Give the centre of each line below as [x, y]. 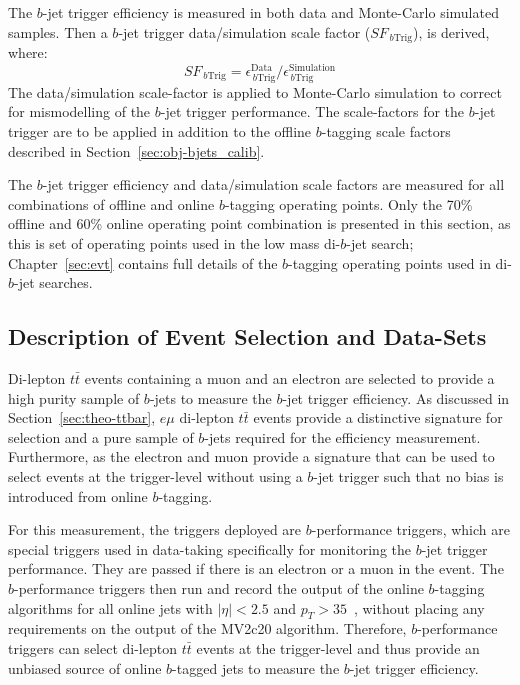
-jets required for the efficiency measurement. [342, 436]
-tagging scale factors [386, 131]
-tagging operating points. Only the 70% [348, 203]
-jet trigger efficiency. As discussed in [396, 397]
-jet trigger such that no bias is [408, 475]
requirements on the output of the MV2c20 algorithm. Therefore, [207, 628]
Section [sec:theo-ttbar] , [82, 417]
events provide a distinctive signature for [378, 417]
